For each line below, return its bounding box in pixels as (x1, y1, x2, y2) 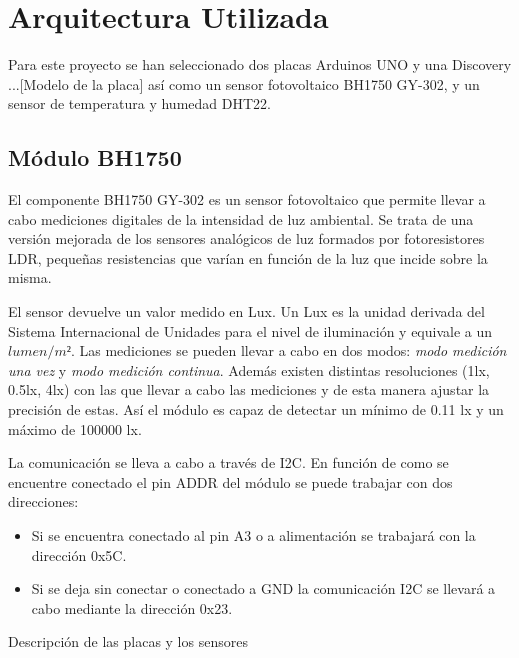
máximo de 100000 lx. (8, 418, 142, 439)
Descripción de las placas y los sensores (8, 631, 248, 652)
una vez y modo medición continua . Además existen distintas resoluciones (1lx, (8, 359, 490, 380)
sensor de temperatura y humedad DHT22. (8, 93, 271, 114)
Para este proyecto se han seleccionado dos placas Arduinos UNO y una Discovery (8, 54, 512, 75)
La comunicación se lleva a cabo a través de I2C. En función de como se (8, 452, 449, 473)
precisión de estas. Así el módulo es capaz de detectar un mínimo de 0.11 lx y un (8, 399, 504, 420)
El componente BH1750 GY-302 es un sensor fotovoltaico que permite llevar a (8, 189, 486, 210)
